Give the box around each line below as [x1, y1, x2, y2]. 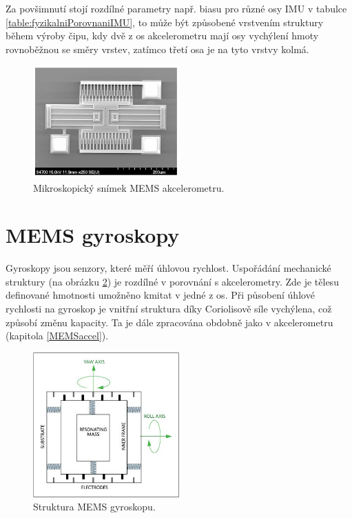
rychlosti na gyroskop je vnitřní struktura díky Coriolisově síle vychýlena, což [6, 301, 332, 316]
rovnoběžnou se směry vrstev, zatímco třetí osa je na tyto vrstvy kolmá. [6, 41, 309, 56]
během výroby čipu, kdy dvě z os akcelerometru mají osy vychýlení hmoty [6, 28, 319, 43]
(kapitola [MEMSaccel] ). [6, 328, 109, 343]
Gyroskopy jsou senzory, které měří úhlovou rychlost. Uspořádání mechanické [6, 261, 331, 275]
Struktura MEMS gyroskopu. [33, 499, 156, 514]
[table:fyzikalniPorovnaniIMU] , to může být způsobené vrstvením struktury [6, 14, 324, 29]
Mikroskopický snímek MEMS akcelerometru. [33, 180, 225, 195]
